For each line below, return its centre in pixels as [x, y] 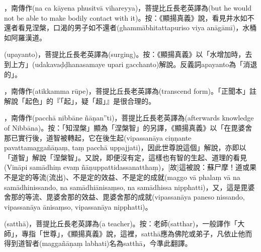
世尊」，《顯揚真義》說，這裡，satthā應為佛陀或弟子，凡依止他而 [147, 233]
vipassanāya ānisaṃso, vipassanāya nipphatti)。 [78, 206]
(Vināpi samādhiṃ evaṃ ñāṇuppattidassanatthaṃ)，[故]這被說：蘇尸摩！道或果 [130, 167]
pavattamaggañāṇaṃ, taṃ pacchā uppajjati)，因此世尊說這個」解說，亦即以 [125, 147]
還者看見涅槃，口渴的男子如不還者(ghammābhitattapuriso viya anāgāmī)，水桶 [130, 27]
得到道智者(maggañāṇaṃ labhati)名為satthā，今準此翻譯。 [98, 243]
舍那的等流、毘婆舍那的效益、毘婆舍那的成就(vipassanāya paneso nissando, [124, 197]
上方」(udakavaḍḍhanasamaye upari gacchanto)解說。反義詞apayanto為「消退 [134, 64]
